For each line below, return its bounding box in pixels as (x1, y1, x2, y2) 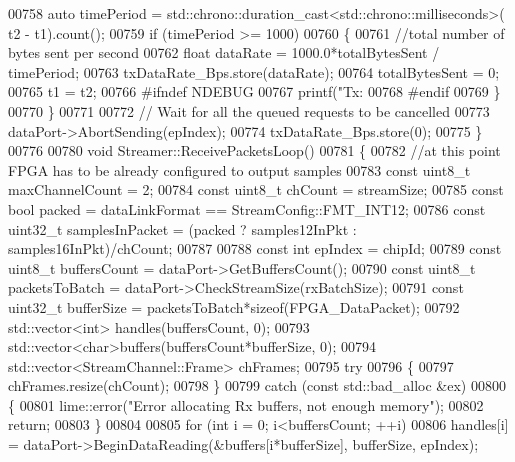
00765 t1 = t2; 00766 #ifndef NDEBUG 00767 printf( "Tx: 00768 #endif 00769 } (8, 81, 501, 102)
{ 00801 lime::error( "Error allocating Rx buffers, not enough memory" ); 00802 (8, 394, 484, 415)
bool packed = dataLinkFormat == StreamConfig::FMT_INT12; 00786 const (8, 198, 486, 219)
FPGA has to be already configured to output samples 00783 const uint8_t (8, 159, 471, 180)
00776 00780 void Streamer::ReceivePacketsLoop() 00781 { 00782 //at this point (8, 140, 501, 161)
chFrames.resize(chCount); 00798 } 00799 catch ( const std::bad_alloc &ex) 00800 (8, 375, 506, 396)
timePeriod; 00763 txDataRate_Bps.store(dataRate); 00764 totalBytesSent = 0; (8, 61, 500, 82)
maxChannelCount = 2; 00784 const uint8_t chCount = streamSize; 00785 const (8, 179, 504, 200)
